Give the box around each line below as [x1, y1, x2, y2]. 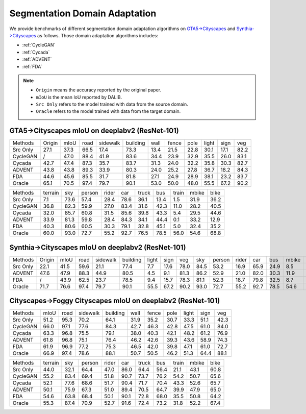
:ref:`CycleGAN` [22, 42, 56, 48]
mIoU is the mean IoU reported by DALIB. [36, 94, 122, 100]
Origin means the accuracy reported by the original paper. [36, 87, 162, 93]
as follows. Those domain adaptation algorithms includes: [37, 32, 158, 38]
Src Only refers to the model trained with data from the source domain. [36, 101, 188, 107]
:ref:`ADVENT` [22, 56, 52, 62]
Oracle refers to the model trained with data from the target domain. [36, 108, 181, 114]
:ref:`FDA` [22, 63, 43, 69]
